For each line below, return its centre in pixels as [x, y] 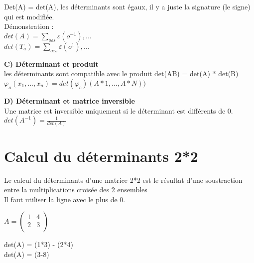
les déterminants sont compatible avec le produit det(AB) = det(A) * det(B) [121, 73]
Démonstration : [29, 26]
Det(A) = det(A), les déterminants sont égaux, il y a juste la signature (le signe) [127, 6]
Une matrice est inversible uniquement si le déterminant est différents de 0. [119, 110]
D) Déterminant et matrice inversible [69, 100]
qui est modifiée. [29, 16]
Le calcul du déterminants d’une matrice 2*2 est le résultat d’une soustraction [123, 180]
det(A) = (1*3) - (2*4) [39, 244]
